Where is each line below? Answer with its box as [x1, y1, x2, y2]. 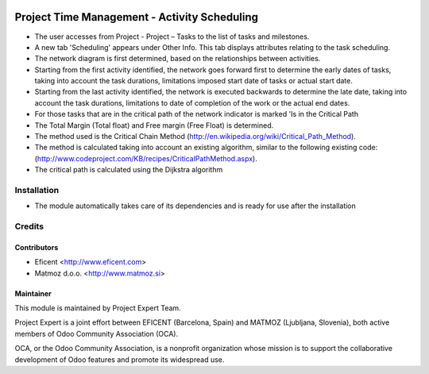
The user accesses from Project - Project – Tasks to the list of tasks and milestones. [34, 32, 310, 41]
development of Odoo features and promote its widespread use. [14, 354, 225, 364]
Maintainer [14, 288, 52, 298]
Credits [14, 221, 44, 232]
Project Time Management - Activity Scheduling [14, 10, 258, 24]
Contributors [14, 242, 59, 252]
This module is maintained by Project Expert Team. [14, 303, 182, 313]
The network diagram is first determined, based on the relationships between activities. [34, 54, 321, 64]
